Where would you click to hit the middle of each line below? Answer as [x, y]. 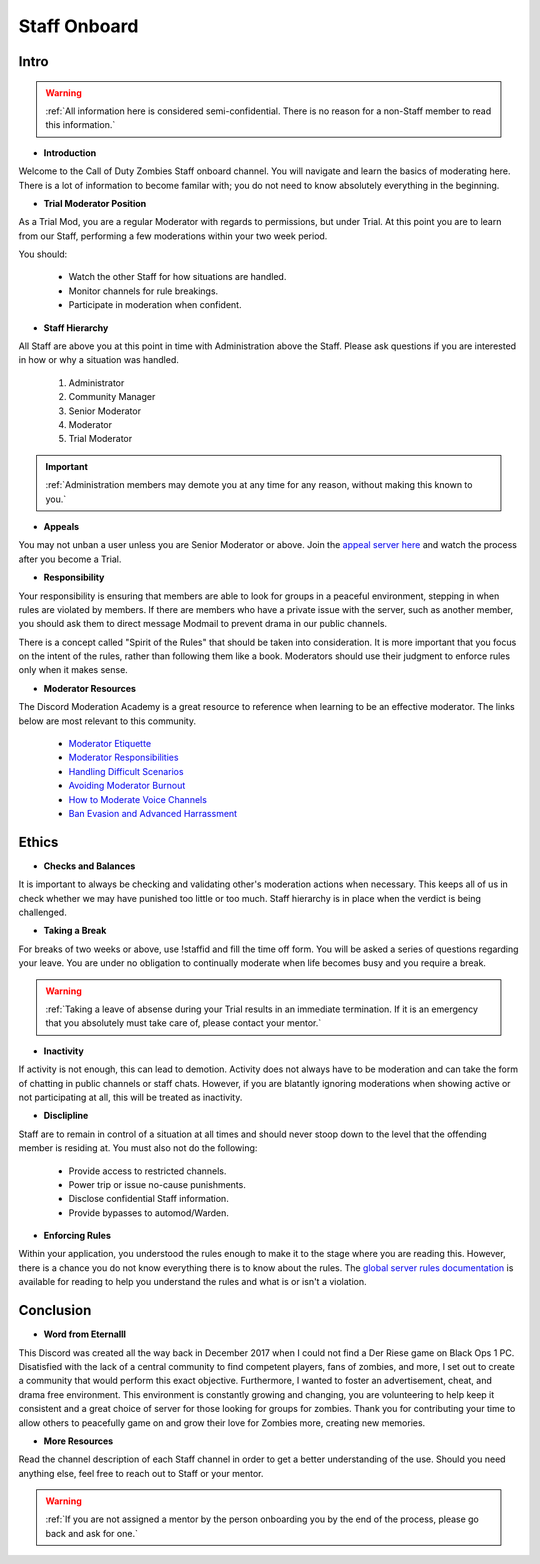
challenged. [42, 912]
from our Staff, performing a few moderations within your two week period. [173, 236]
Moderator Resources [90, 688]
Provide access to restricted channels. [147, 1171]
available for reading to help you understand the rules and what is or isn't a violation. [192, 1282]
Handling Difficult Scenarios [126, 771]
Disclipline [66, 1116]
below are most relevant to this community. [107, 721]
